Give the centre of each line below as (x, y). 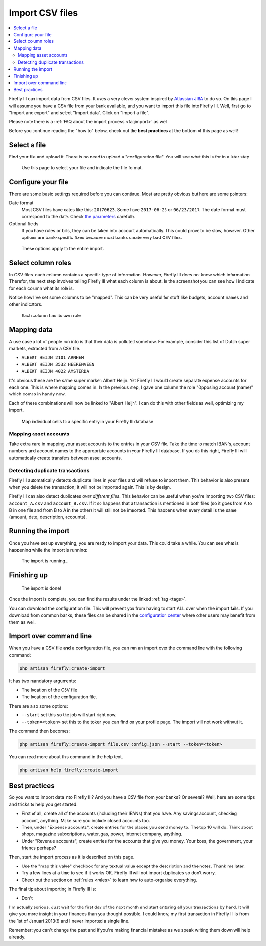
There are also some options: (39, 706)
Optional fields (24, 223)
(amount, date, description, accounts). (48, 517)
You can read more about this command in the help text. (66, 757)
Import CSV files (44, 13)
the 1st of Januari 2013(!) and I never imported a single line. (69, 921)
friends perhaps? (39, 848)
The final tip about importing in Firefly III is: (52, 889)
